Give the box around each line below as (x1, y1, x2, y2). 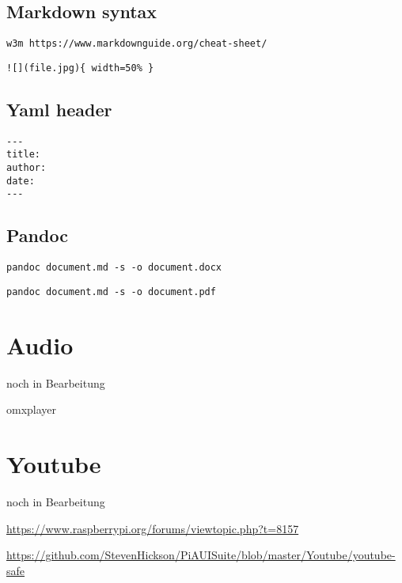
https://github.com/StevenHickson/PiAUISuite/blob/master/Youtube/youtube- (6, 547, 396, 563)
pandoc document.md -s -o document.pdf (6, 286, 216, 297)
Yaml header (6, 97, 112, 121)
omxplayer (6, 401, 57, 418)
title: (6, 149, 40, 161)
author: (6, 162, 47, 174)
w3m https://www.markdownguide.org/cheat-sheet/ (6, 38, 267, 50)
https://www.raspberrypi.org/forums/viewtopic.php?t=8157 (6, 520, 299, 536)
